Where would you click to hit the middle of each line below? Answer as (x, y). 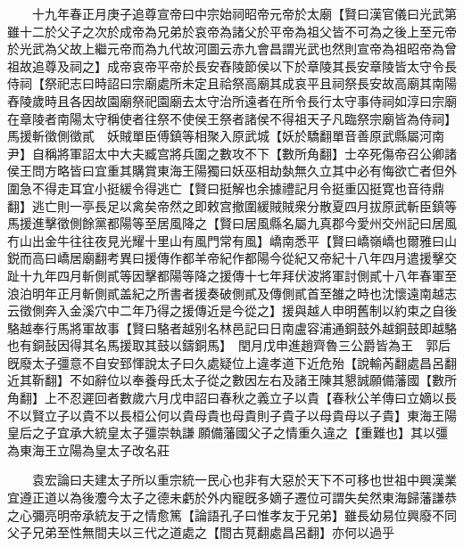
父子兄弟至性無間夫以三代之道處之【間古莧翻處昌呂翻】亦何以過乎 (201, 532)
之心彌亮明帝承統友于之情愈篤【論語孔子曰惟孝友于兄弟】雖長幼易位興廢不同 (232, 514)
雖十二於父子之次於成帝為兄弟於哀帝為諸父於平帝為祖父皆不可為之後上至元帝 (232, 31)
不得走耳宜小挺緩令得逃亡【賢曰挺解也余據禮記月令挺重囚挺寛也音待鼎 (238, 188)
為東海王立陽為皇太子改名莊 (88, 449)
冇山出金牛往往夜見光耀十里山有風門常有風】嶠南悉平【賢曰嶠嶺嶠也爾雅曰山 (232, 240)
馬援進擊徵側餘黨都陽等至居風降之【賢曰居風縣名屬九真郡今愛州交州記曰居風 (232, 223)
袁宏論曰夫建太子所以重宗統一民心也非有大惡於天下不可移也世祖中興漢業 (244, 480)
